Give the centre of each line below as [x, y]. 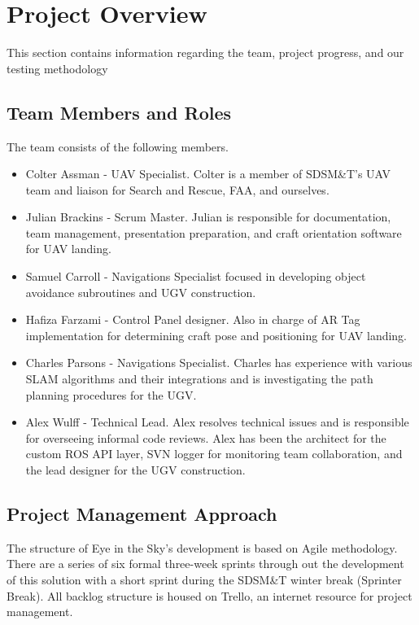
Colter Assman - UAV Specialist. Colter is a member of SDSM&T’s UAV [208, 174]
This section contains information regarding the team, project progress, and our [205, 52]
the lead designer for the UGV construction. [135, 470]
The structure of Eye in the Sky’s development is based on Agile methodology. [202, 547]
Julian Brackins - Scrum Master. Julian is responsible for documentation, [208, 217]
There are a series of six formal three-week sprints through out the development [205, 564]
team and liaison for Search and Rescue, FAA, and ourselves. [177, 189]
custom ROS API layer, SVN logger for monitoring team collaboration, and [214, 454]
